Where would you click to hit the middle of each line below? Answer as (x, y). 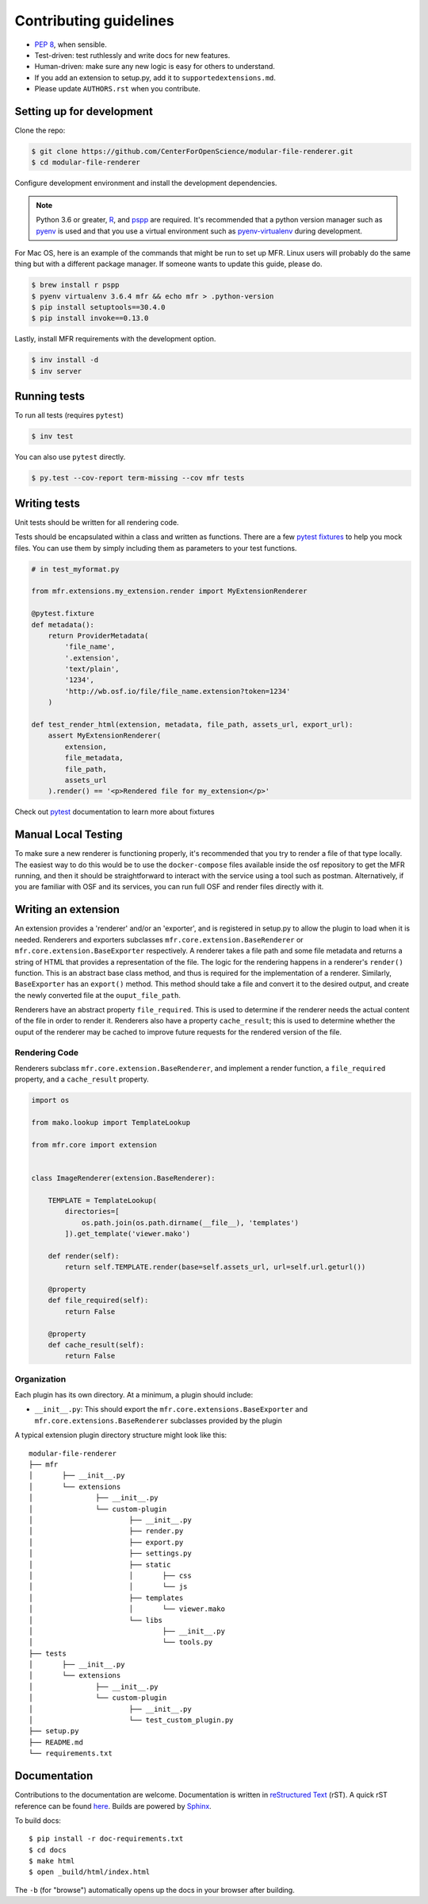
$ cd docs (48, 1850)
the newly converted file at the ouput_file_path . (98, 995)
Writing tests (48, 503)
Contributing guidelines (94, 21)
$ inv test (52, 436)
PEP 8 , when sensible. (71, 44)
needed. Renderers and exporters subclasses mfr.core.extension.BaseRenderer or (159, 939)
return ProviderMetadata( (98, 636)
